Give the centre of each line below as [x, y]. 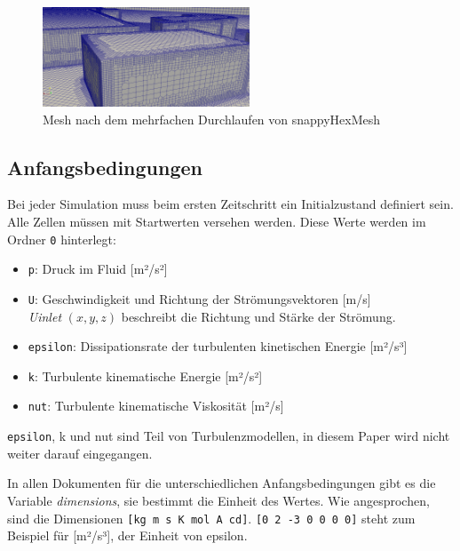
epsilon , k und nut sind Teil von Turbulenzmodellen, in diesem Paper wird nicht [229, 436]
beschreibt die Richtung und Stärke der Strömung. [258, 316]
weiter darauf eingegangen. [80, 453]
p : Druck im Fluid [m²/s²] [98, 269]
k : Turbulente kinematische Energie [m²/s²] [145, 375]
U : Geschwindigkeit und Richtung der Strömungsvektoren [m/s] [199, 298]
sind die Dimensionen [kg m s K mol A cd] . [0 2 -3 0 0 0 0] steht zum [211, 518]
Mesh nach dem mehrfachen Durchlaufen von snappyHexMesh [212, 119]
